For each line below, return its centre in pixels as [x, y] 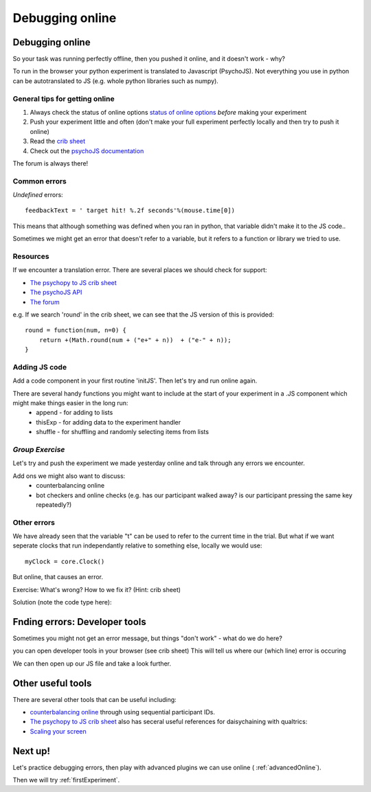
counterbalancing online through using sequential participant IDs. [123, 712]
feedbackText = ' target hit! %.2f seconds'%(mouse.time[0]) [130, 211]
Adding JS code [40, 367]
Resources [31, 256]
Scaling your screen [58, 731]
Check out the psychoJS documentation [87, 150]
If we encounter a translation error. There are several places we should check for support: [140, 270]
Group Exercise [39, 449]
